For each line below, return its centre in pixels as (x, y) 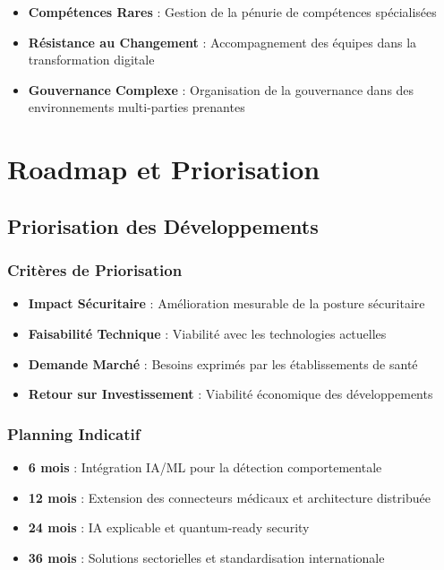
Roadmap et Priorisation (164, 169)
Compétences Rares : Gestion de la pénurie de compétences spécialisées (232, 12)
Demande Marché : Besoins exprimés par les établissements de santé (223, 363)
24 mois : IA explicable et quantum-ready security (169, 527)
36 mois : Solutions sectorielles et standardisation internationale (206, 557)
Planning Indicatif (74, 433)
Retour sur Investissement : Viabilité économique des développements (231, 394)
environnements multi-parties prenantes (137, 107)
